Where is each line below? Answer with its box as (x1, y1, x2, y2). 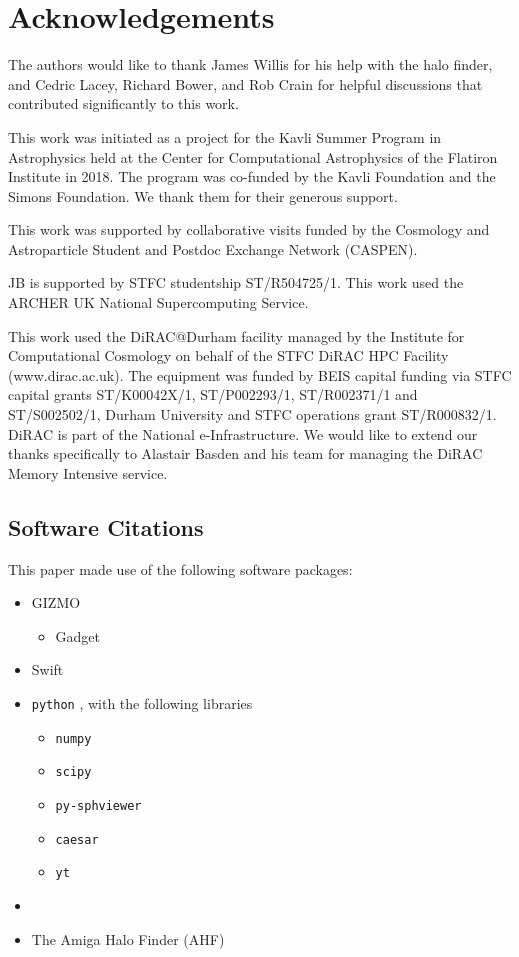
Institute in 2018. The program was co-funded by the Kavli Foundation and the (8, 166, 496, 187)
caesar (55, 832, 99, 847)
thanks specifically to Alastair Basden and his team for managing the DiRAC (8, 443, 483, 464)
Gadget (55, 625, 101, 646)
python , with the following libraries (31, 692, 253, 713)
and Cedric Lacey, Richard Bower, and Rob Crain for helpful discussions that (8, 73, 483, 94)
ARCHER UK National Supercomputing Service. (8, 292, 309, 313)
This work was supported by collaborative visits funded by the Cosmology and (8, 219, 490, 240)
